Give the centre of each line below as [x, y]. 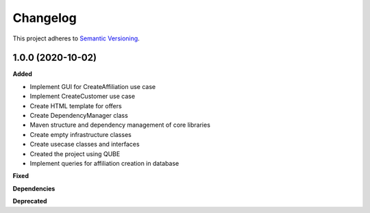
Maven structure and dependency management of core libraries [120, 125]
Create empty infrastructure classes [81, 134]
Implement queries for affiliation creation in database [104, 163]
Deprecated [30, 201]
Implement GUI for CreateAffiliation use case [93, 86]
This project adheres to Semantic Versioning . [76, 38]
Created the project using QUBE [75, 153]
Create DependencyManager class [79, 116]
